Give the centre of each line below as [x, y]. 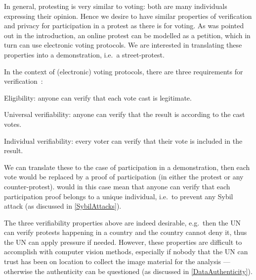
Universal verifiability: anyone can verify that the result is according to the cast [125, 114]
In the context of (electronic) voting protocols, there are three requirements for [124, 71]
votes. [13, 124]
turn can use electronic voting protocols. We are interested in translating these [123, 45]
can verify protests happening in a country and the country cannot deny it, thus [126, 232]
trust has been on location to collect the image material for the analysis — [117, 261]
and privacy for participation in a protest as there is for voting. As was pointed [124, 26]
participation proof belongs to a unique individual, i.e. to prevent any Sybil [119, 196]
